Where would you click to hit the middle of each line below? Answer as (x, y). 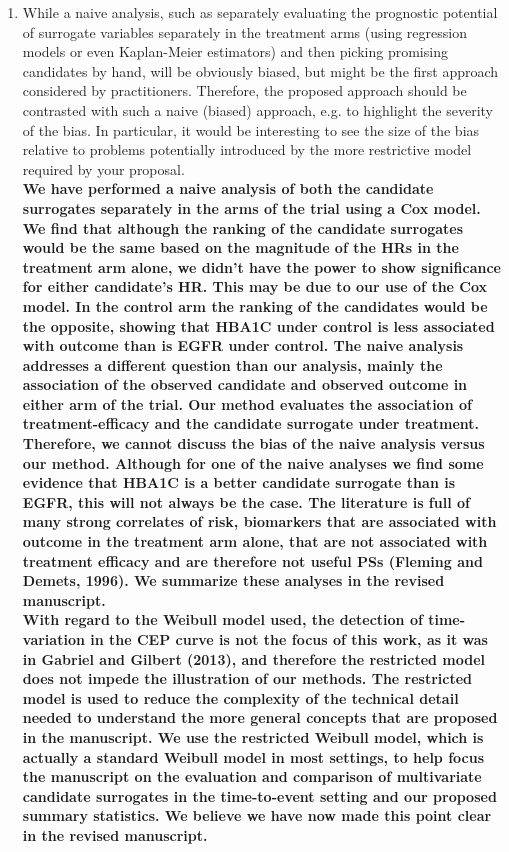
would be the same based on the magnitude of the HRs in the (240, 247)
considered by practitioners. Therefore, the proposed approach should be (244, 90)
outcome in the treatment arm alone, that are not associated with (255, 541)
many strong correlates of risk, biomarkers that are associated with (259, 521)
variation (53, 639)
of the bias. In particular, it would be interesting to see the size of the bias (251, 129)
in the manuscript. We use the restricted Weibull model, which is (253, 736)
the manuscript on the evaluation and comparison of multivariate (252, 776)
